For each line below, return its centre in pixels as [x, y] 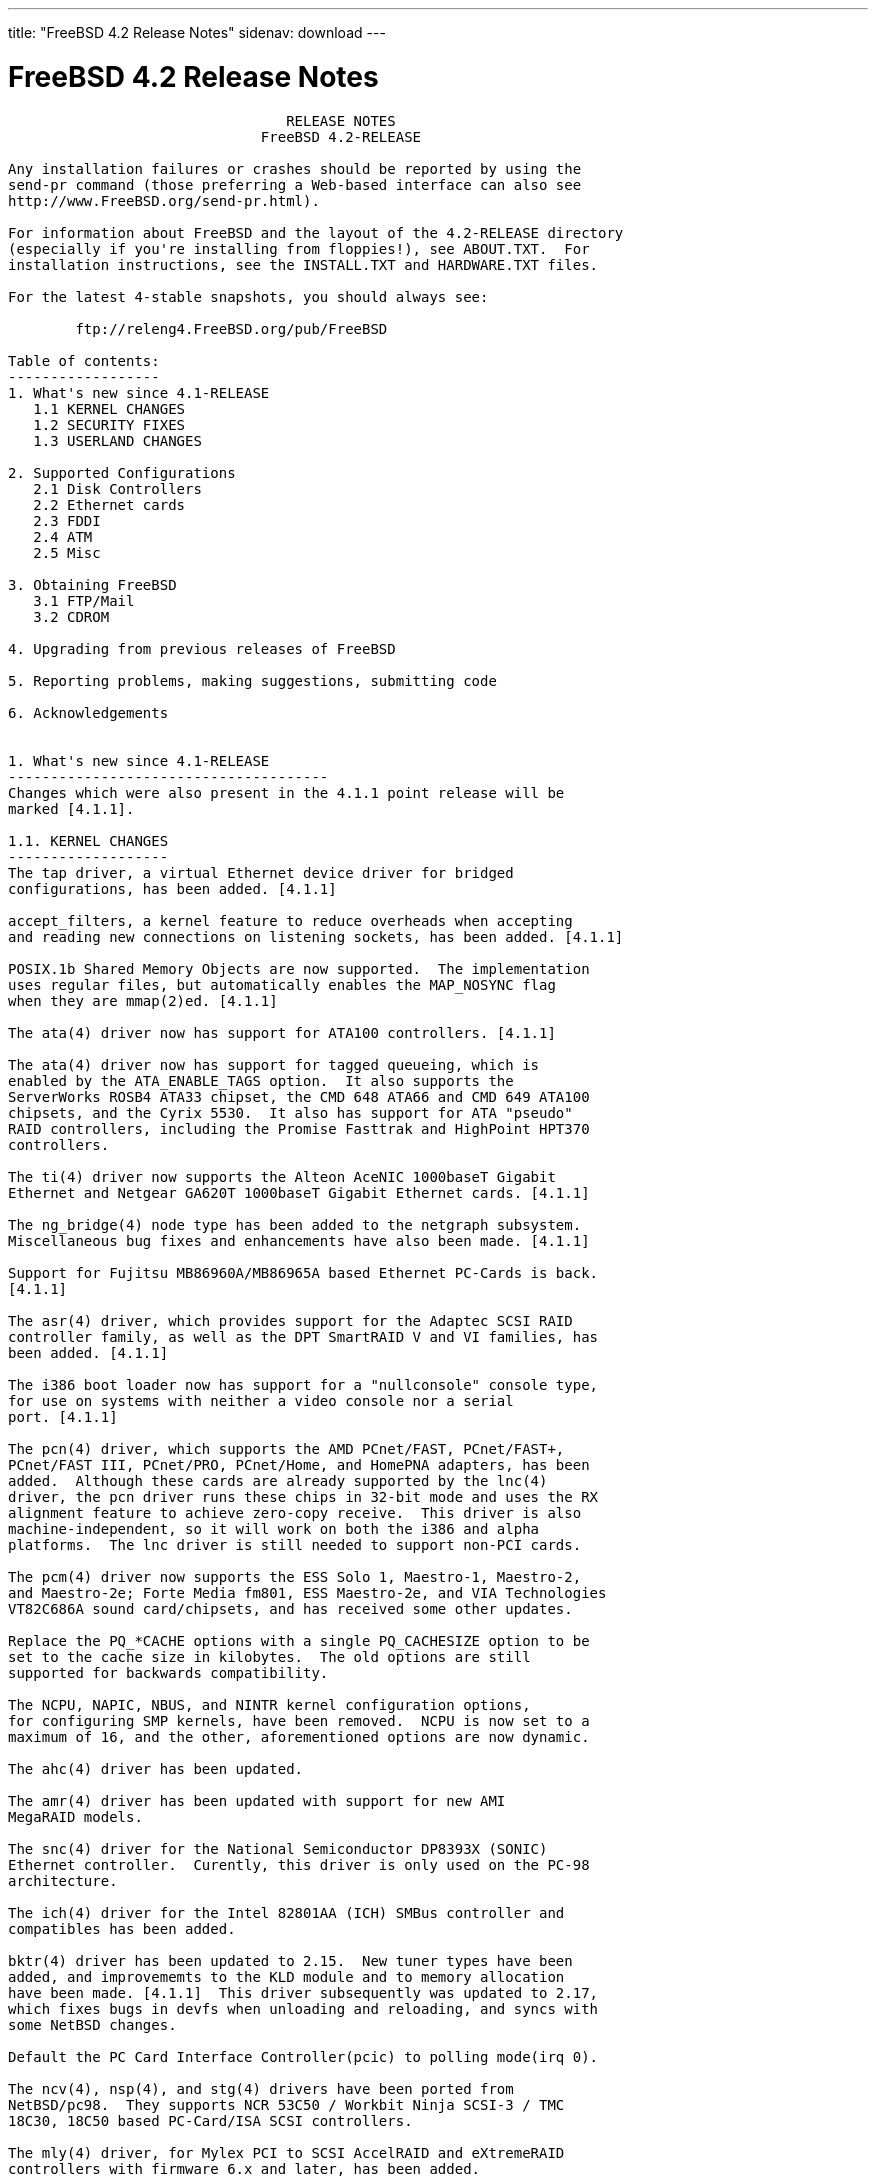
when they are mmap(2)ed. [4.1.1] [143, 1000]
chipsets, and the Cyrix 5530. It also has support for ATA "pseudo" [290, 1112]
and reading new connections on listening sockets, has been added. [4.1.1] [316, 936]
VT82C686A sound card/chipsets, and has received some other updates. [290, 1608]
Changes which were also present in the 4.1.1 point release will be [286, 792]
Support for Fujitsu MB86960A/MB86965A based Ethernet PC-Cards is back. [303, 1272]
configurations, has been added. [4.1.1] [172, 888]
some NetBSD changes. [92, 2024]
